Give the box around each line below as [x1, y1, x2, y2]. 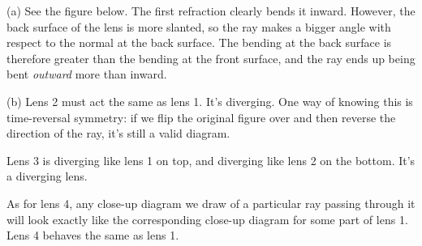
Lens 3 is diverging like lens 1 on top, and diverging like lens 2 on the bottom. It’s [6, 151, 416, 168]
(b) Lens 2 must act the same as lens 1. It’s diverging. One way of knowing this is [6, 92, 413, 109]
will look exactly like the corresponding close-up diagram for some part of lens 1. [6, 210, 408, 227]
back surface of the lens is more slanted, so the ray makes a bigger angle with [6, 18, 391, 35]
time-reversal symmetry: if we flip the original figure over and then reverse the [6, 108, 396, 125]
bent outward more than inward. [6, 66, 167, 83]
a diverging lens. [6, 168, 88, 184]
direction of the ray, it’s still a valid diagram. [6, 125, 230, 142]
